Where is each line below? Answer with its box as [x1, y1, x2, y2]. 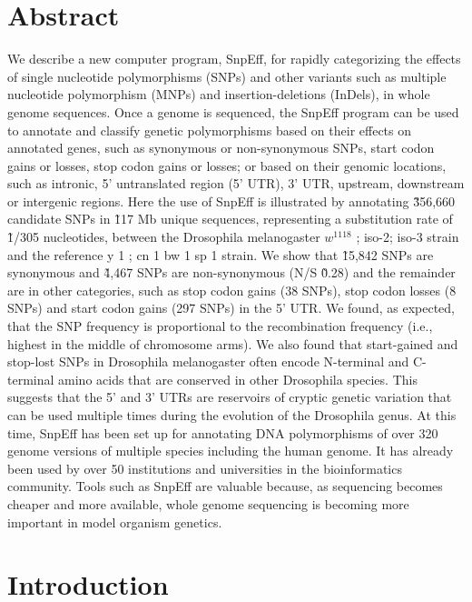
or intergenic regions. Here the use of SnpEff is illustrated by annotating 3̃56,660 [7, 191, 456, 210]
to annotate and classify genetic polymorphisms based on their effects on [7, 120, 412, 139]
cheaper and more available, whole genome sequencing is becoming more [7, 494, 409, 513]
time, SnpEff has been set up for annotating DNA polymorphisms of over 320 [7, 423, 438, 442]
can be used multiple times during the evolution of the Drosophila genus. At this [7, 406, 457, 424]
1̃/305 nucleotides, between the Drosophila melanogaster [7, 227, 320, 246]
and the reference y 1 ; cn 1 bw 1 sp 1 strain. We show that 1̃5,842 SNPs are [7, 245, 434, 264]
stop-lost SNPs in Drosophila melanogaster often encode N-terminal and [7, 352, 409, 371]
